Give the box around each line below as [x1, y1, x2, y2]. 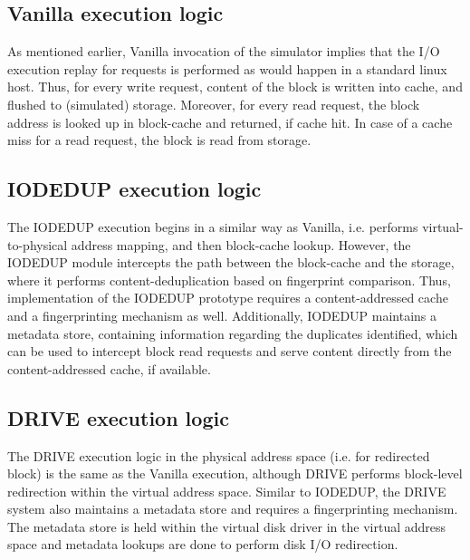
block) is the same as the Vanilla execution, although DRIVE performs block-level [7, 464, 463, 483]
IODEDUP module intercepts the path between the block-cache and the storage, [7, 253, 455, 272]
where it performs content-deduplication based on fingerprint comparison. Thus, [7, 270, 451, 289]
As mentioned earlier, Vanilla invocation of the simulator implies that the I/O [7, 42, 440, 61]
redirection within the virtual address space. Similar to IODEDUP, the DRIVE [7, 481, 446, 500]
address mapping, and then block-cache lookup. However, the [71, 235, 411, 254]
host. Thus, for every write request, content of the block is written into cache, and [7, 77, 463, 96]
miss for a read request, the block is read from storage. [7, 130, 312, 150]
